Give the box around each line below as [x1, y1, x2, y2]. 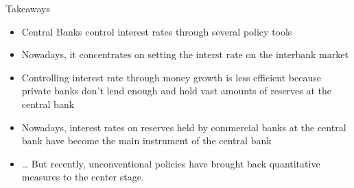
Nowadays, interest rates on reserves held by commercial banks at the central [21, 120, 346, 134]
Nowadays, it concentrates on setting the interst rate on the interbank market [21, 47, 349, 62]
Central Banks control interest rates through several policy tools [21, 24, 292, 38]
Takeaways [5, 1, 51, 15]
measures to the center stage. [21, 170, 144, 184]
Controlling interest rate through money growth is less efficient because [21, 70, 321, 84]
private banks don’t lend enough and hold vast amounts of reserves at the [21, 83, 332, 98]
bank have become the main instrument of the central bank [21, 133, 272, 148]
